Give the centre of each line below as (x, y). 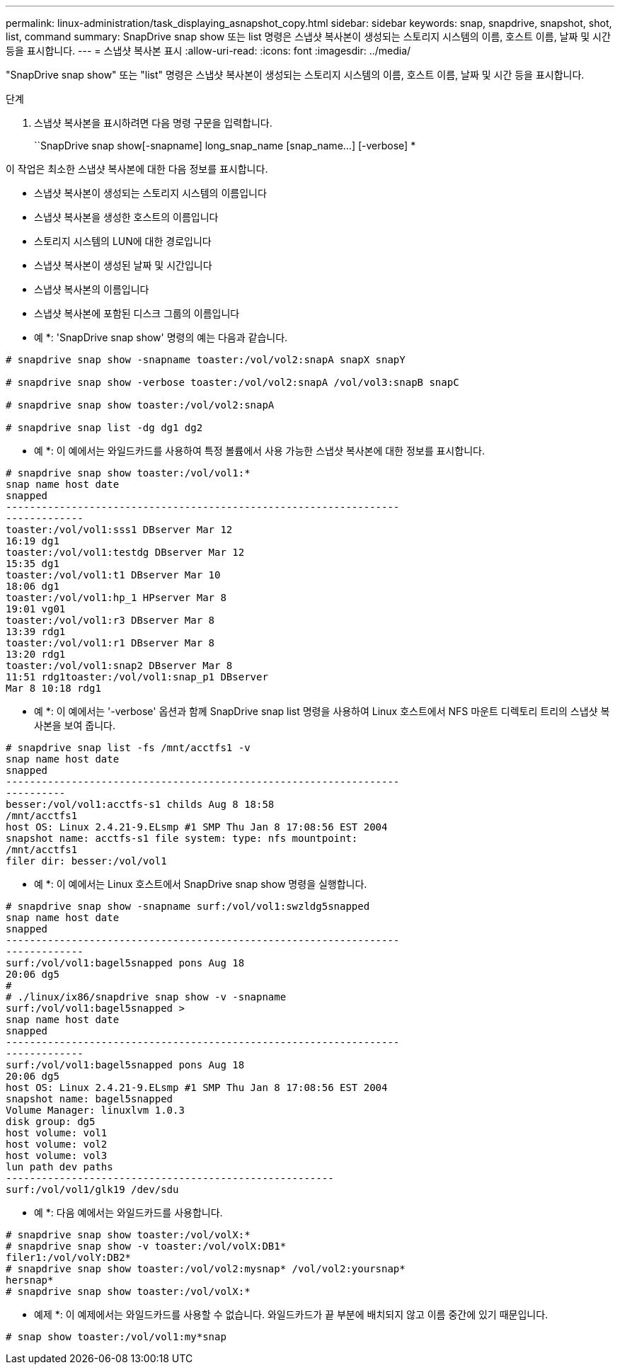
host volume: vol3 (57, 1155)
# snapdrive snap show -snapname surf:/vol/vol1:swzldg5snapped (188, 906)
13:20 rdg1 (36, 654)
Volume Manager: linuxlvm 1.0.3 (95, 1110)
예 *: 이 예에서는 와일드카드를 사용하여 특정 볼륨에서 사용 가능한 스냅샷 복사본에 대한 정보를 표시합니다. (259, 451)
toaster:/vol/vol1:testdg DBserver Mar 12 (125, 552)
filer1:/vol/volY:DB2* (69, 1257)
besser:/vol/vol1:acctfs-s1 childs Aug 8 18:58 (140, 804)
